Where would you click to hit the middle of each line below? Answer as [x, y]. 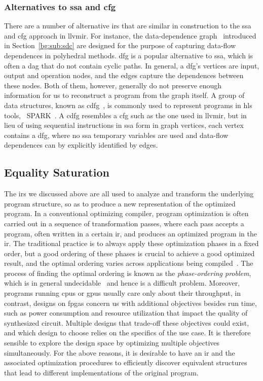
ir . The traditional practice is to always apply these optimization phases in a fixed [131, 243]
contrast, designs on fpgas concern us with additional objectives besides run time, [130, 303]
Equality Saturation [57, 172]
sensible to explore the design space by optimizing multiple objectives [112, 343]
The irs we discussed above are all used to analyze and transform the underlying [129, 194]
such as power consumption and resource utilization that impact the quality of [126, 313]
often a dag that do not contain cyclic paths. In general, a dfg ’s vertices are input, [132, 65]
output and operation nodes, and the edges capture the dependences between [124, 75]
